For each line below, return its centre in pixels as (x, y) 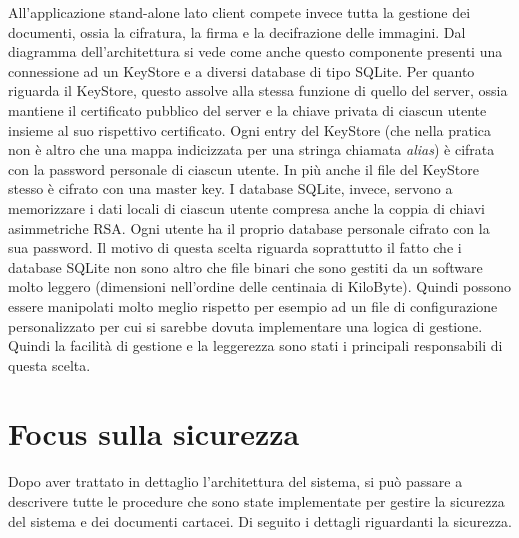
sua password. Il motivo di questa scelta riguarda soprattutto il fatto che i (235, 247)
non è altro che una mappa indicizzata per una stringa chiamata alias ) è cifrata (251, 149)
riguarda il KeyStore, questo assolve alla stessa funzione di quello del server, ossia (258, 90)
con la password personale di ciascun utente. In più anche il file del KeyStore (243, 168)
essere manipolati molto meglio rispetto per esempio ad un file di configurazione (253, 305)
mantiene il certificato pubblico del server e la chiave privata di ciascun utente (247, 109)
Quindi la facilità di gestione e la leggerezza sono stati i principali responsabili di (255, 345)
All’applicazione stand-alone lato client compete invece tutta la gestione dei (239, 12)
